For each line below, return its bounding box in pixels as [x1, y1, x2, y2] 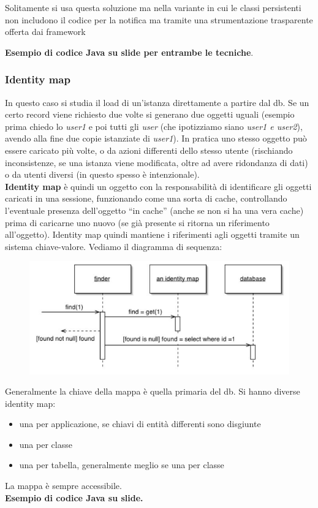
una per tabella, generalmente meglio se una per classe [19, 458, 224, 471]
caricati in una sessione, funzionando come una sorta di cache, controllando [5, 192, 287, 205]
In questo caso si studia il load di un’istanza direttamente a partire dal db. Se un [5, 96, 309, 108]
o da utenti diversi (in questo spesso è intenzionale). [5, 168, 200, 181]
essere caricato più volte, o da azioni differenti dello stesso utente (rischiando [5, 143, 293, 156]
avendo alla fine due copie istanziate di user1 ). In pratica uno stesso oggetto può [5, 132, 307, 145]
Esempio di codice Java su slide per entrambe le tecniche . [5, 45, 254, 58]
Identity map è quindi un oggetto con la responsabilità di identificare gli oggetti [5, 180, 312, 192]
